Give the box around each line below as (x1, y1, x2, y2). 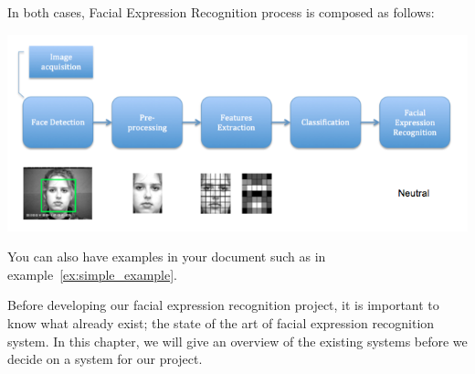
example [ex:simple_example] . (7, 264, 177, 283)
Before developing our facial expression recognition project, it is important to (7, 295, 439, 315)
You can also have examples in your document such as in (7, 247, 326, 266)
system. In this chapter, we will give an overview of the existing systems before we (7, 331, 468, 350)
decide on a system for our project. (7, 349, 203, 369)
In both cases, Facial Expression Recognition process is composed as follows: (7, 3, 435, 21)
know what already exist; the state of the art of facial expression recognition (7, 313, 435, 332)
